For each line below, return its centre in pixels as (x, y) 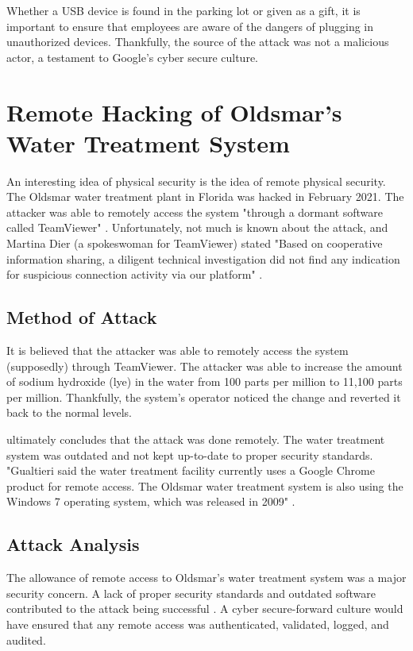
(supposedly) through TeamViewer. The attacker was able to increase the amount (205, 366)
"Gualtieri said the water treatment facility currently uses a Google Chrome (191, 470)
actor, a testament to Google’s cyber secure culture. (133, 57)
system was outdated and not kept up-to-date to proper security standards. (190, 455)
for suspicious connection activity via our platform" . (135, 274)
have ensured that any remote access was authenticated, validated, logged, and (198, 624)
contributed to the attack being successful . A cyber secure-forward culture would (205, 609)
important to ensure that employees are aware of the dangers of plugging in (190, 26)
